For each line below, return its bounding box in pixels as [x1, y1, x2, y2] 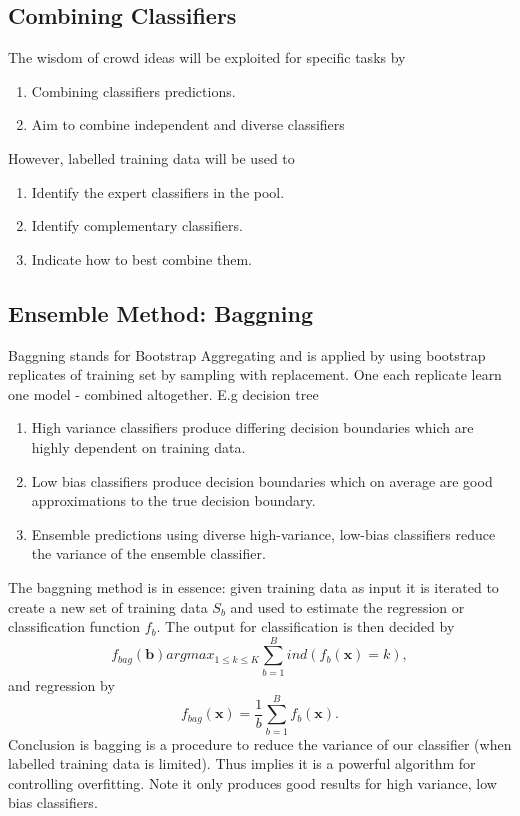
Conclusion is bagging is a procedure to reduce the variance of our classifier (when [8, 733, 512, 754]
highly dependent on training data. [31, 436, 246, 457]
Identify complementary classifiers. [31, 215, 243, 236]
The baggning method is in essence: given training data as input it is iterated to [8, 576, 499, 597]
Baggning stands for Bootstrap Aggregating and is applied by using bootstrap [8, 344, 486, 365]
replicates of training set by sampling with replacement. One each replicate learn [8, 364, 502, 385]
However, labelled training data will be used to [8, 147, 295, 168]
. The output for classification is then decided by [156, 616, 455, 637]
